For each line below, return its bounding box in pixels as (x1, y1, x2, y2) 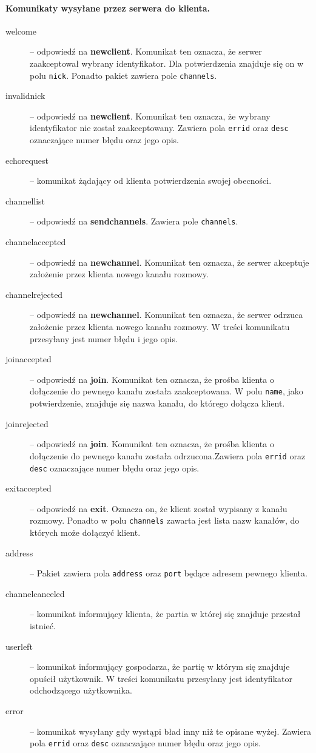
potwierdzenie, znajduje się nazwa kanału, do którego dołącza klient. (30, 397, 285, 410)
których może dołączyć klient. (30, 526, 141, 539)
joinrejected (5, 417, 49, 430)
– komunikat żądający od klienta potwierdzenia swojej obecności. (30, 174, 272, 187)
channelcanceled (5, 587, 65, 599)
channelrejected (5, 288, 63, 300)
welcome (5, 24, 36, 37)
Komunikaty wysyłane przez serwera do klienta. (5, 1, 210, 14)
